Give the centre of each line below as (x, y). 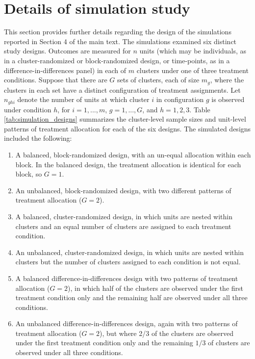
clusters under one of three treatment (192, 70)
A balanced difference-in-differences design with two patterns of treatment (127, 278)
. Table (200, 109)
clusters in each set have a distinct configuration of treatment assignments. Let (122, 90)
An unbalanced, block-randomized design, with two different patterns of (123, 190)
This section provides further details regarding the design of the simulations (118, 32)
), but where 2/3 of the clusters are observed (167, 333)
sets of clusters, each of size (158, 80)
